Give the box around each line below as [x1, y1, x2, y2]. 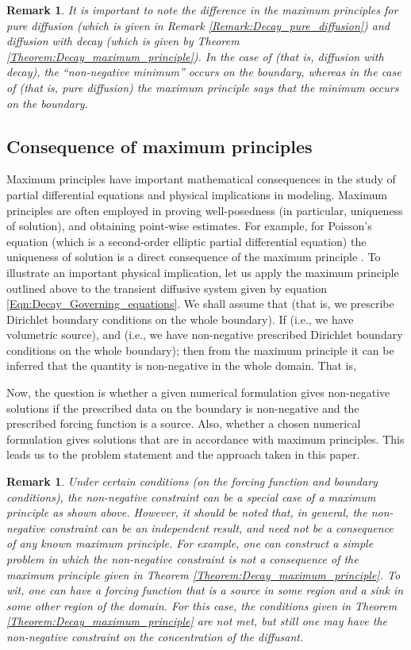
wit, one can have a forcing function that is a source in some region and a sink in [6, 582, 404, 598]
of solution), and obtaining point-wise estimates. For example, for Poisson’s [6, 217, 372, 234]
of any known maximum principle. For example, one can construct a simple [6, 535, 374, 552]
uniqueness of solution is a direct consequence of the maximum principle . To [6, 248, 381, 265]
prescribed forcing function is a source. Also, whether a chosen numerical [6, 415, 361, 432]
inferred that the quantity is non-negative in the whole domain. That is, [6, 357, 356, 374]
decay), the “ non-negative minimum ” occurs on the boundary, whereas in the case [6, 63, 401, 80]
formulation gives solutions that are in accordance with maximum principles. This [6, 430, 405, 447]
